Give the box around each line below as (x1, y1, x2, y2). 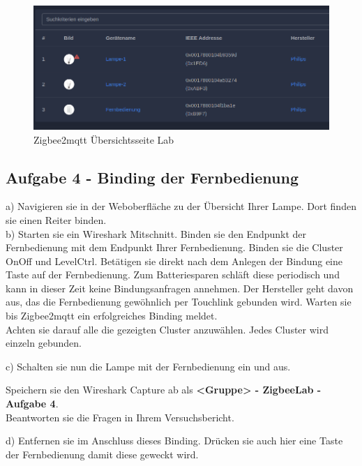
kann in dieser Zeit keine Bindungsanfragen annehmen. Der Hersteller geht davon (6, 280, 354, 295)
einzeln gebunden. (6, 336, 82, 350)
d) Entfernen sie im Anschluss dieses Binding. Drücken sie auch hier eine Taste (6, 433, 343, 448)
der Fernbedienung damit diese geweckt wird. (6, 446, 199, 461)
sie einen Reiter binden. (6, 212, 107, 227)
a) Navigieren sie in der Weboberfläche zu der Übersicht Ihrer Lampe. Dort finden (6, 199, 356, 213)
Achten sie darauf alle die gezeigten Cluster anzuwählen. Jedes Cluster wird (6, 322, 329, 336)
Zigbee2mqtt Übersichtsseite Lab (33, 132, 174, 146)
